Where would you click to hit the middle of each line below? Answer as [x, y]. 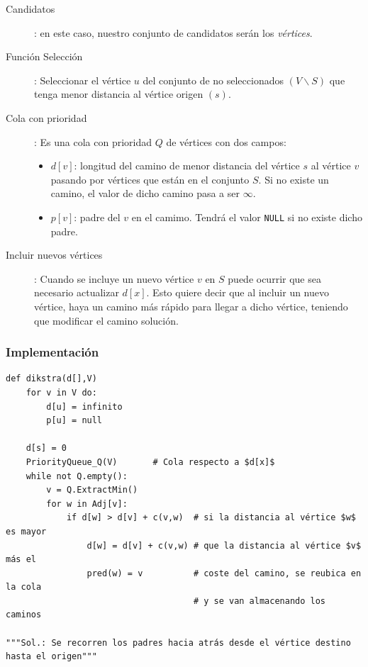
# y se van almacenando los [260, 601]
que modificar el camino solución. [106, 320]
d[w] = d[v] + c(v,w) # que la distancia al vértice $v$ [224, 545]
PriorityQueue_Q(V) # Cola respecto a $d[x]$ [150, 462]
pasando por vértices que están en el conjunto [150, 179]
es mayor [26, 531]
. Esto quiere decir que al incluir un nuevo [238, 292]
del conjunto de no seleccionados [213, 80]
